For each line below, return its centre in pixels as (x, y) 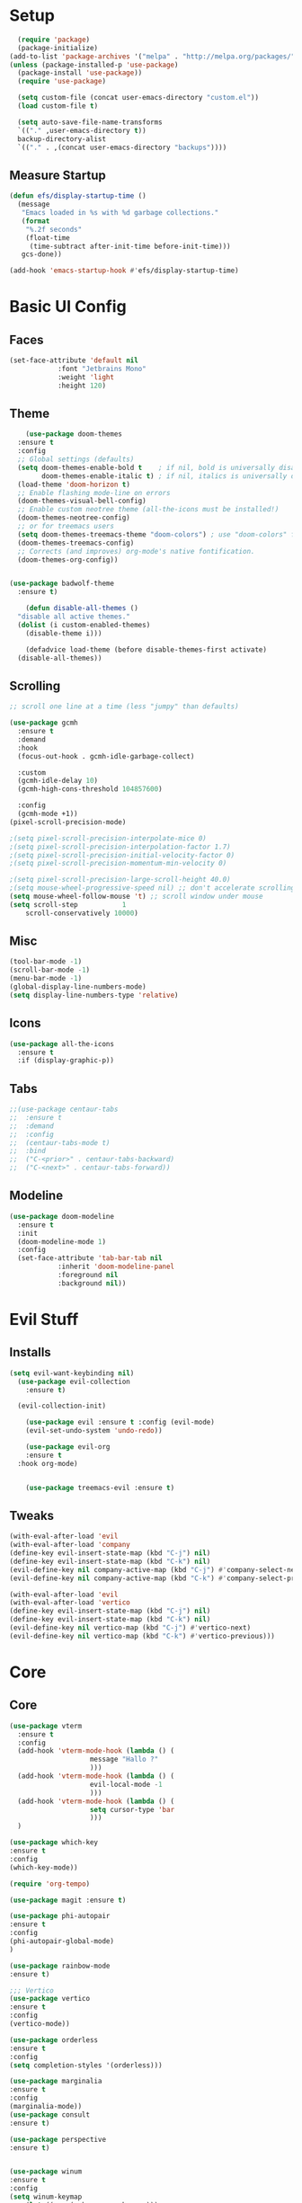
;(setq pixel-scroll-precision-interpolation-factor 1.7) (120, 847)
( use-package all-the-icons (62, 1044)
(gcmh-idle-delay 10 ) (58, 781)
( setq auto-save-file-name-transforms (90, 122)
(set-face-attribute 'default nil (74, 360)
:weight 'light (86, 377)
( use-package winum (46, 2172)
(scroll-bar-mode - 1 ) (50, 970)
